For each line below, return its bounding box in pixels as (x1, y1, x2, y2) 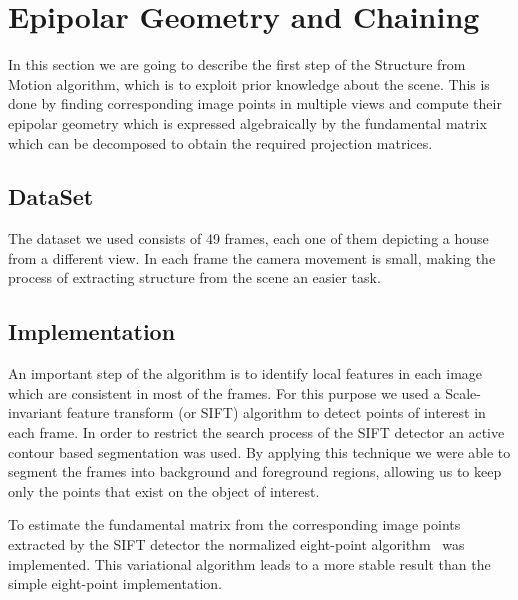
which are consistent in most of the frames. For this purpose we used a (8, 382, 441, 403)
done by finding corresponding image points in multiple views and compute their (8, 93, 502, 114)
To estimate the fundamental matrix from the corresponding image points (8, 514, 461, 535)
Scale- (445, 382, 481, 403)
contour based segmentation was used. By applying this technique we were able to (8, 441, 511, 462)
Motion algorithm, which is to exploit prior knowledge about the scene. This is (8, 73, 490, 94)
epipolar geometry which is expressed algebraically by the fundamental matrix (8, 112, 487, 133)
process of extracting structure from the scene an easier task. (8, 267, 381, 288)
